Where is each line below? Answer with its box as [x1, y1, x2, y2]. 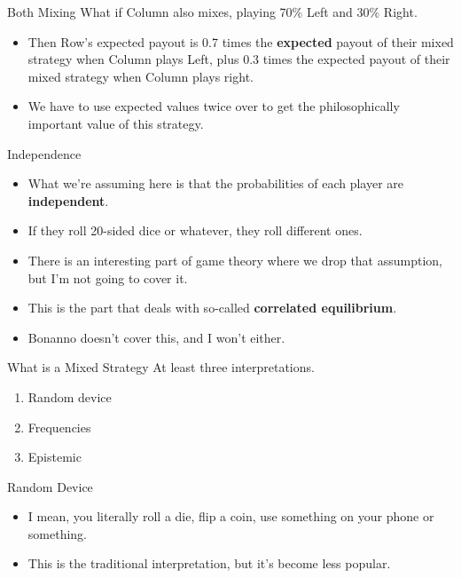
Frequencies [27, 417, 91, 436]
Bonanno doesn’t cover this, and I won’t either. [27, 328, 285, 346]
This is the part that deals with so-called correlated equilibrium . [27, 298, 397, 317]
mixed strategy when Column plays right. [27, 67, 254, 85]
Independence [7, 144, 82, 162]
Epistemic [27, 447, 82, 466]
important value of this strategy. [27, 114, 204, 132]
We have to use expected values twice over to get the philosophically [27, 97, 400, 115]
